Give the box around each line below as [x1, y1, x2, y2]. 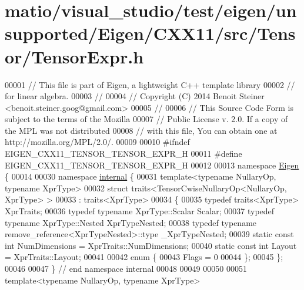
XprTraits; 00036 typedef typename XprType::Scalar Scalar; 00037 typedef [5, 205, 275, 217]
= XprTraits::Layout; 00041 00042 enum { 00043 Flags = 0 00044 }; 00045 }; [5, 251, 283, 263]
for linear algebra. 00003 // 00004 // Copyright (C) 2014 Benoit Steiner [5, 90, 265, 102]
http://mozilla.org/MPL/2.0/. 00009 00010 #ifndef [5, 136, 190, 148]
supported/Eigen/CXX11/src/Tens [5, 21, 296, 45]
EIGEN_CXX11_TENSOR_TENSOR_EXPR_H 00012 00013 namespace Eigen [5, 159, 299, 171]
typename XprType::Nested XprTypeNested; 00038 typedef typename [5, 216, 257, 228]
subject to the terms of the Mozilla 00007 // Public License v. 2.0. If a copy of [5, 113, 288, 125]
